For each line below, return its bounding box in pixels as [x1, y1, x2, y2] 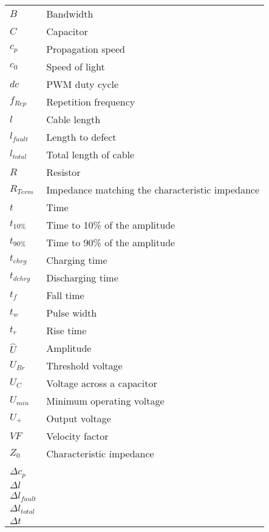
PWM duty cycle [46, 77, 119, 91]
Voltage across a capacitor [46, 376, 157, 390]
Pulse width [46, 306, 97, 320]
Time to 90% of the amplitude [46, 235, 175, 249]
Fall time [46, 288, 84, 302]
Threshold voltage [46, 359, 123, 372]
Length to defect [46, 130, 117, 144]
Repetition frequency [46, 95, 135, 109]
